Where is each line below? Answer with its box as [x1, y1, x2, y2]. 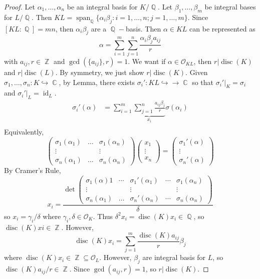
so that [192, 76, 214, 87]
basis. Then [126, 23, 161, 33]
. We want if [128, 55, 166, 66]
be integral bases [204, 1, 256, 11]
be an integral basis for [67, 1, 138, 11]
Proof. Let [4, 1, 35, 11]
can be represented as [189, 23, 255, 33]
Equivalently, [4, 126, 44, 137]
